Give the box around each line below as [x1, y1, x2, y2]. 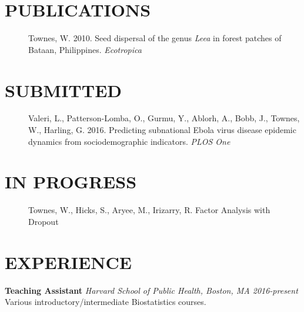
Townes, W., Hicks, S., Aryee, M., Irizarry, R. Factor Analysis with [28, 204, 270, 216]
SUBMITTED [5, 78, 122, 102]
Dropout [28, 215, 59, 227]
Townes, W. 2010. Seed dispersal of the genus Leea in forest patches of [28, 32, 282, 44]
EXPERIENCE [5, 250, 132, 274]
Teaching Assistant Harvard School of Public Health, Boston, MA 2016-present [5, 284, 298, 296]
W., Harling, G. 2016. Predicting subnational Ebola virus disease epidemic [28, 124, 296, 136]
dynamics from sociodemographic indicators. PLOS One [28, 135, 230, 147]
